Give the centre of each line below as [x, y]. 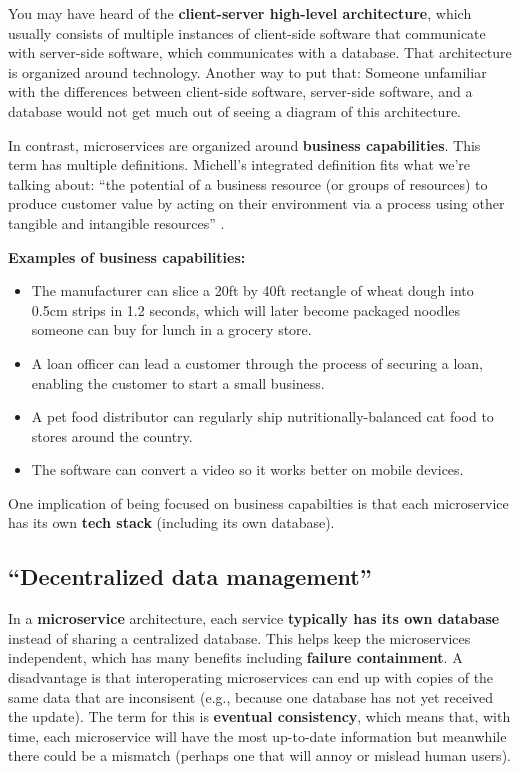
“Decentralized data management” [190, 576]
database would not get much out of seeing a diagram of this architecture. [234, 110]
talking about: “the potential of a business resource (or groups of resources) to [248, 183]
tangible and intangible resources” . [116, 222]
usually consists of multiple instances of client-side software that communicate [247, 32]
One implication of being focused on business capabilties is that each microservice [258, 502]
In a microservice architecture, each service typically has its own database [254, 618]
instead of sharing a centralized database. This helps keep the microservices [239, 637]
